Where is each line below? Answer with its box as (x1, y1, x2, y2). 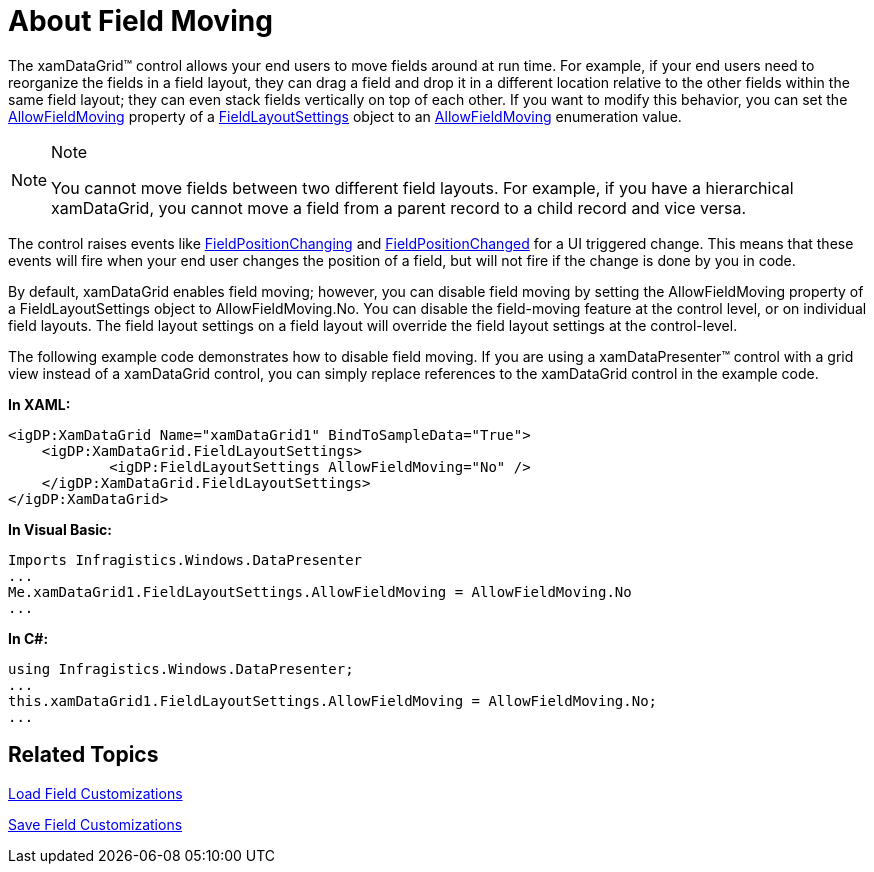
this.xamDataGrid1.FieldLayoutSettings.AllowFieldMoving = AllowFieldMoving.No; (8, 692, 658, 709)
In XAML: (8, 395, 71, 413)
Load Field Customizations (8, 784, 183, 802)
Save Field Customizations (8, 815, 183, 833)
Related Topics (8, 742, 159, 768)
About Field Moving (8, 4, 273, 38)
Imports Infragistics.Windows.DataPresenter (8, 551, 363, 568)
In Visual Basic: (8, 520, 112, 538)
